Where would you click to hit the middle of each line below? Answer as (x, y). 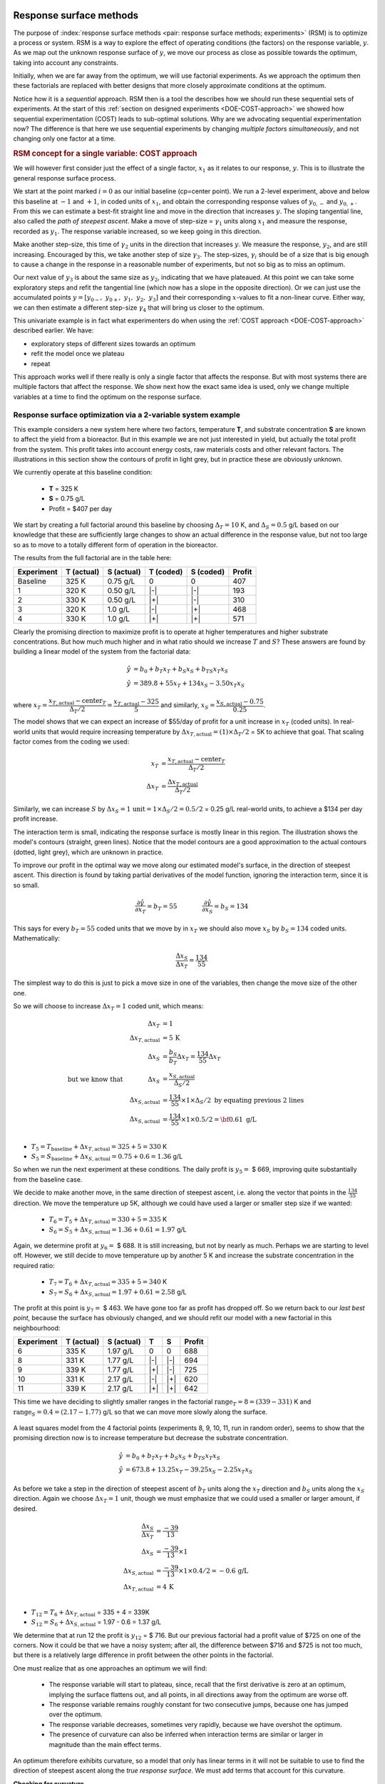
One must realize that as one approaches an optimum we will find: (110, 1668)
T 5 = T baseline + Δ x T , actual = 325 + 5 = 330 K (99, 1147)
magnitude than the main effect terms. (105, 1744)
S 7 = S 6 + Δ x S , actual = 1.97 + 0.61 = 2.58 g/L (118, 1293)
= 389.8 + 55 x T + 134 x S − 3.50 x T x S (189, 684)
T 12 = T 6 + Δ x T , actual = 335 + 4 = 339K (90, 1613)
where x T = (30, 706)
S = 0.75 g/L (67, 499)
